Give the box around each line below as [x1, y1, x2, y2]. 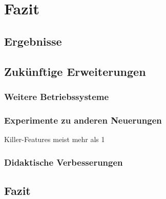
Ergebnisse [4, 33, 62, 49]
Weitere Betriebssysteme [4, 90, 109, 103]
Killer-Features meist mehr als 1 [4, 134, 105, 144]
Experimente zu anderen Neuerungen [4, 113, 162, 126]
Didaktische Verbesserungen [4, 155, 123, 168]
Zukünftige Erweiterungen [4, 63, 146, 79]
